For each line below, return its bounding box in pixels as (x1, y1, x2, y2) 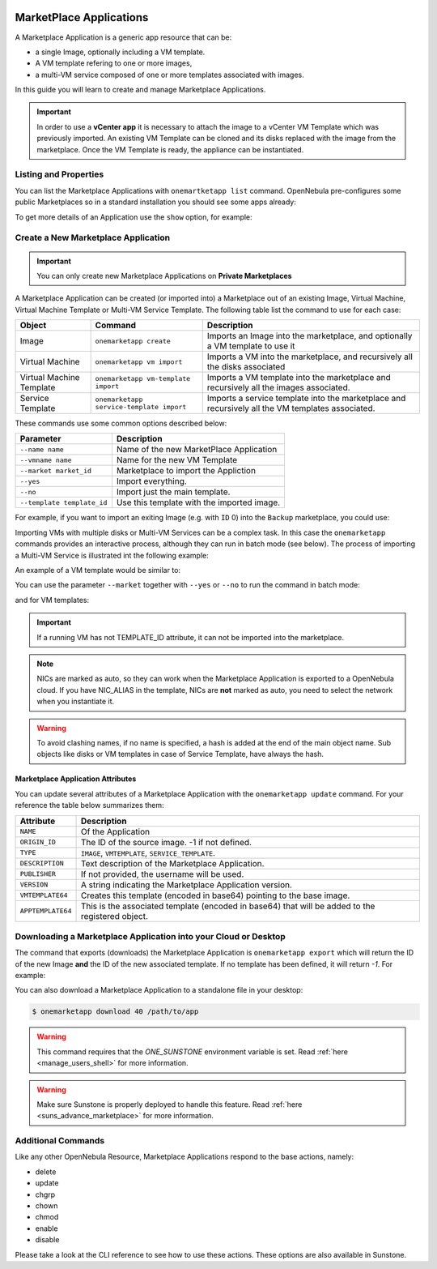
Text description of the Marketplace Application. (80, 857, 265, 869)
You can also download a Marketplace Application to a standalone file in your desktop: (15, 985, 303, 995)
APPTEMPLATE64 (19, 907, 72, 915)
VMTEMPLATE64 (19, 891, 68, 899)
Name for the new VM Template (116, 455, 238, 466)
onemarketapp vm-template (95, 374, 191, 383)
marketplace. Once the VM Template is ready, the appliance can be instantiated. (36, 144, 304, 154)
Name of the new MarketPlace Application (116, 444, 278, 455)
